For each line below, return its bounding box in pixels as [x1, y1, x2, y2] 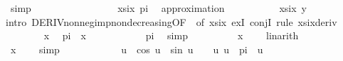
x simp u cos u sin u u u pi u [10, 41, 263, 56]
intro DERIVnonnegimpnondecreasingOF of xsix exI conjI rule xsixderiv [6, 14, 337, 29]
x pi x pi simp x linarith [43, 28, 299, 43]
